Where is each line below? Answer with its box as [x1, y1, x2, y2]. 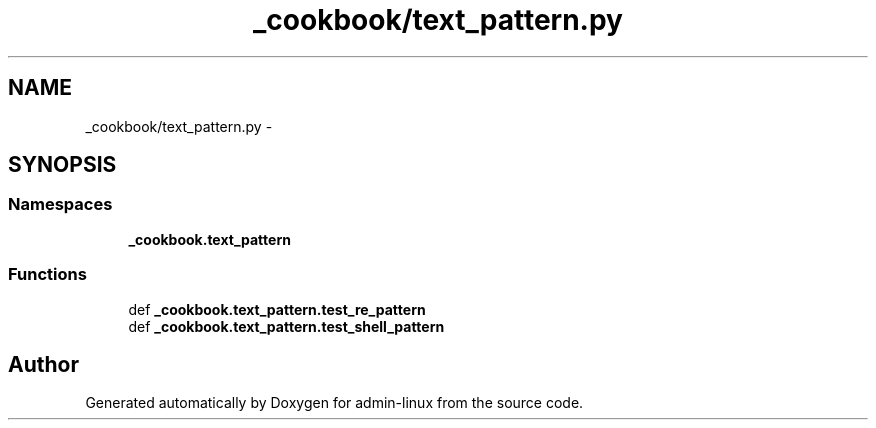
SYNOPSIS [8, 152, 117, 178]
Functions [8, 264, 87, 285]
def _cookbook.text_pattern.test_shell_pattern [128, 317, 445, 335]
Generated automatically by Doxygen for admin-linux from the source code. [85, 394, 584, 412]
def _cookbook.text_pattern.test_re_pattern [128, 300, 426, 318]
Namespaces [8, 194, 113, 215]
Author [8, 351, 79, 377]
